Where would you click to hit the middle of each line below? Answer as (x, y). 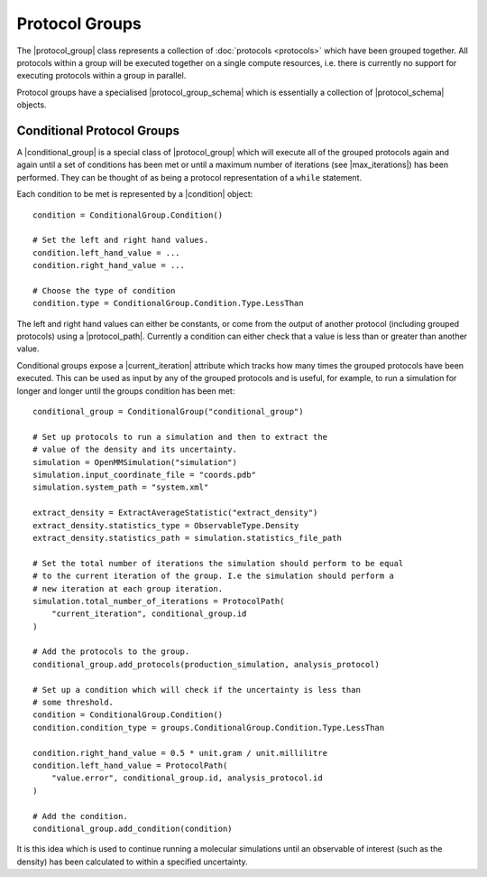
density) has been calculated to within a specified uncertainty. (132, 862)
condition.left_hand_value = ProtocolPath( (130, 765)
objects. (32, 105)
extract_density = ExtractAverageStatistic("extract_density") (175, 513)
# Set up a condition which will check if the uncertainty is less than (197, 690)
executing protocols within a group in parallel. (101, 76)
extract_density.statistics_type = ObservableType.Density (166, 525)
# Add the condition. (80, 816)
